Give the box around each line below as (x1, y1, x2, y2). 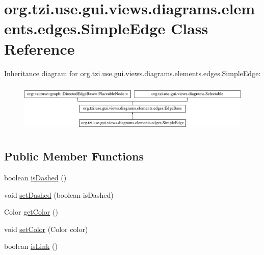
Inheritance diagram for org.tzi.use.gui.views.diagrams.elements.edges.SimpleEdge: (4, 67, 261, 78)
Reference (4, 38, 75, 59)
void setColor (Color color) (4, 223, 88, 234)
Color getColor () (4, 206, 58, 217)
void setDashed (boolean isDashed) (4, 189, 114, 200)
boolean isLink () (4, 241, 58, 251)
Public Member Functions (4, 148, 144, 164)
